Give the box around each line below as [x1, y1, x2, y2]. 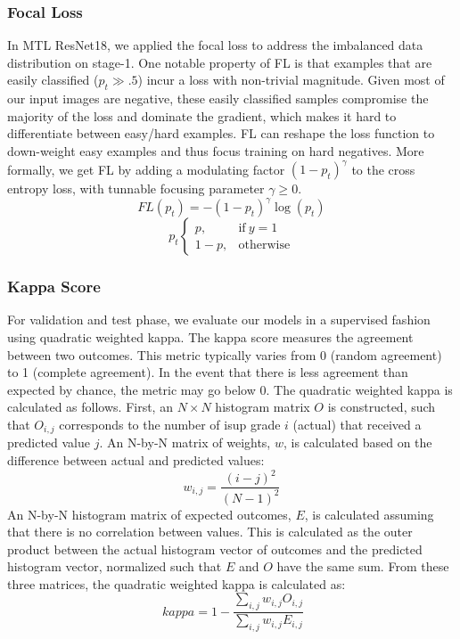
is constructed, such [327, 397, 436, 416]
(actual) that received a [292, 414, 422, 433]
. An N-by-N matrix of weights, [99, 433, 271, 452]
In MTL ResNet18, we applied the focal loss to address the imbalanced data [7, 36, 423, 54]
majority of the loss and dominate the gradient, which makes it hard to [7, 106, 397, 125]
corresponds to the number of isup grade [59, 414, 281, 433]
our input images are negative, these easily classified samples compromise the [7, 89, 429, 108]
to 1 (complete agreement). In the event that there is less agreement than [7, 363, 408, 381]
